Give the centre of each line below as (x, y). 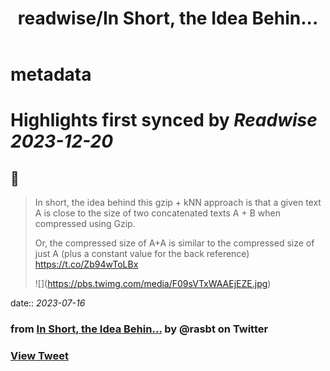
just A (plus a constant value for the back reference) (142, 254)
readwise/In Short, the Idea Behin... (168, 18)
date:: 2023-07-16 (48, 303)
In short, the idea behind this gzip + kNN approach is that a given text (178, 203)
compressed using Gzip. (85, 224)
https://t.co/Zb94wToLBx (86, 264)
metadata (51, 74)
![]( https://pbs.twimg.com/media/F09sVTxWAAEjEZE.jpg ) (153, 284)
